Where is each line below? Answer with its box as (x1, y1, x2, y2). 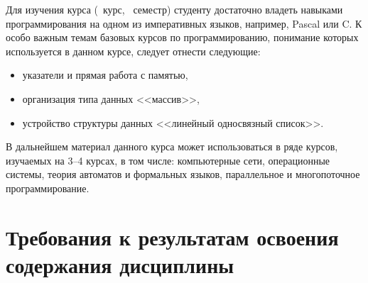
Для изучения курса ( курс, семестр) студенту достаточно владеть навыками (6, 2, 343, 16)
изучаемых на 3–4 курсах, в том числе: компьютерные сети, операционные (6, 152, 330, 167)
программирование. (6, 180, 90, 195)
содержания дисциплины (6, 250, 234, 279)
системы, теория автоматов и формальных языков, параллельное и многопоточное (6, 167, 360, 182)
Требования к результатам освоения (6, 222, 339, 251)
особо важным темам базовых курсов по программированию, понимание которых (6, 30, 359, 45)
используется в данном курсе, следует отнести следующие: (6, 43, 261, 58)
